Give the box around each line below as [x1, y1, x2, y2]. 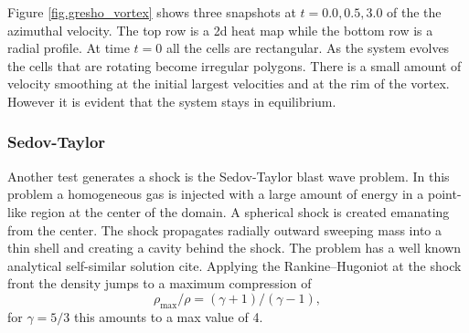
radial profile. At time [7, 38, 130, 57]
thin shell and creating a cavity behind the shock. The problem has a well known [7, 238, 462, 257]
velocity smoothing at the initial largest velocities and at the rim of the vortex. [7, 74, 450, 93]
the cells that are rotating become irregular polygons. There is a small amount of [7, 56, 462, 75]
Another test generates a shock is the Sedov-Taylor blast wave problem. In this [7, 166, 450, 185]
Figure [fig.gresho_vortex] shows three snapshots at [7, 3, 296, 21]
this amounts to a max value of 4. [74, 307, 263, 326]
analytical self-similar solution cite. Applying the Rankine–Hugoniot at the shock [7, 255, 462, 275]
